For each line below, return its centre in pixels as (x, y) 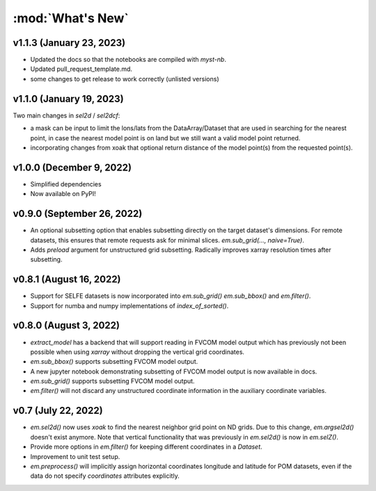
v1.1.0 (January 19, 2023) (69, 98)
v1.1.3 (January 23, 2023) (69, 43)
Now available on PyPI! (63, 194)
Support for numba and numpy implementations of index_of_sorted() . (130, 305)
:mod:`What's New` (71, 18)
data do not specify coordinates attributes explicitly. (105, 476)
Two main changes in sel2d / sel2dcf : (66, 115)
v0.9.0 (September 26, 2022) (78, 214)
